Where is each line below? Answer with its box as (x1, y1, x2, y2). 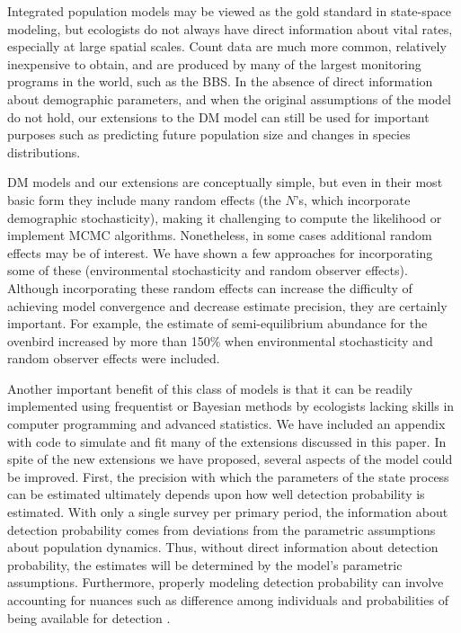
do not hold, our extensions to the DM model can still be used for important (7, 107, 430, 126)
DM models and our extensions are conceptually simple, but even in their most (7, 173, 443, 192)
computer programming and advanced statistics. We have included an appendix (7, 415, 446, 433)
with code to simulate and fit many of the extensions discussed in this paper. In (7, 432, 447, 450)
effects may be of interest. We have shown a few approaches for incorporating (7, 243, 433, 262)
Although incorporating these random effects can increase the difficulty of (7, 278, 412, 297)
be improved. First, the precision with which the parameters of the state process (7, 467, 449, 486)
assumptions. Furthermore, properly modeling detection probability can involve (7, 573, 444, 592)
